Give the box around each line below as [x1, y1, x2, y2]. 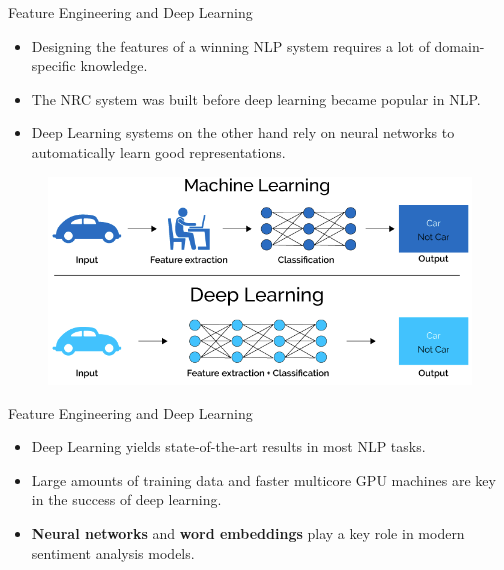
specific [31, 55, 76, 76]
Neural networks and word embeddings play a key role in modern [31, 522, 465, 543]
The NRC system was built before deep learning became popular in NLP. [31, 88, 481, 109]
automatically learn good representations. [31, 141, 286, 162]
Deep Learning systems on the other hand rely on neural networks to [31, 122, 455, 143]
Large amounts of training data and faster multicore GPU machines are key [31, 469, 496, 490]
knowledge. [80, 55, 148, 76]
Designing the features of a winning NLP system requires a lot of [31, 35, 430, 56]
